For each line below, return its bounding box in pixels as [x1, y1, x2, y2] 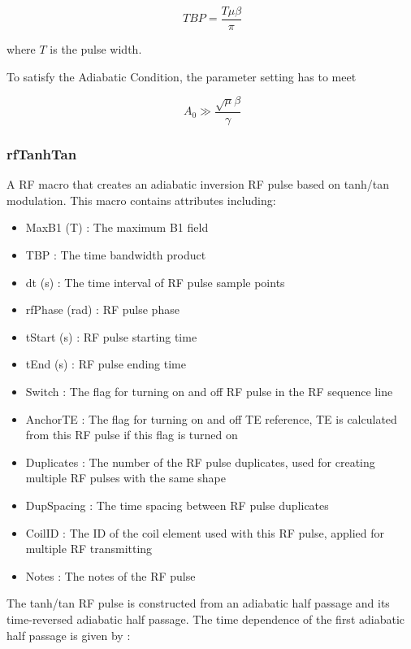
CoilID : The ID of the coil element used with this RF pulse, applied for [25, 524, 385, 541]
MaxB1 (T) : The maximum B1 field [25, 219, 209, 236]
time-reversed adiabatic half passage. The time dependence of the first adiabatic [6, 610, 405, 627]
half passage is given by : [6, 626, 131, 643]
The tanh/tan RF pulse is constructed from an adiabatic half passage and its [6, 595, 390, 612]
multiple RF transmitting [25, 540, 153, 557]
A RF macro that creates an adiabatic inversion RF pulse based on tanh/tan [6, 176, 389, 193]
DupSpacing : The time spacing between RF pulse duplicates [25, 496, 329, 513]
